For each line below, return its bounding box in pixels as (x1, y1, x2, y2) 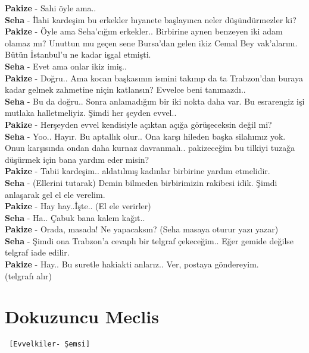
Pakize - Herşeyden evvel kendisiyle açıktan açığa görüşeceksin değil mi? (5, 118, 272, 130)
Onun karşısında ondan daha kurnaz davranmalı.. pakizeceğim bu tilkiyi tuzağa (5, 141, 295, 154)
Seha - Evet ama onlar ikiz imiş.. (5, 59, 127, 72)
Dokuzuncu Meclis (5, 304, 159, 329)
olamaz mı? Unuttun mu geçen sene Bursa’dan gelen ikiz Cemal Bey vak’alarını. (5, 36, 298, 49)
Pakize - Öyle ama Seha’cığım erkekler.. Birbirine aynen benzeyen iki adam (5, 25, 283, 37)
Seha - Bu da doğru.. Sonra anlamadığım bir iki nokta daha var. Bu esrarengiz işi (5, 94, 305, 107)
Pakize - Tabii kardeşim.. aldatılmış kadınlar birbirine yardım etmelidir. (5, 165, 270, 177)
